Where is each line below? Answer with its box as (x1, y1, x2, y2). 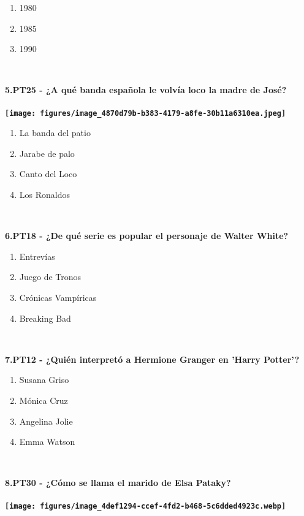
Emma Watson (19, 435, 75, 448)
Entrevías (19, 249, 55, 262)
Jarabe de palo (19, 146, 75, 159)
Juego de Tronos (19, 270, 82, 283)
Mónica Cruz (19, 393, 68, 406)
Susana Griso (19, 373, 69, 386)
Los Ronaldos (19, 188, 70, 200)
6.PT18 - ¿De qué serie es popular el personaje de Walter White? (5, 229, 289, 242)
